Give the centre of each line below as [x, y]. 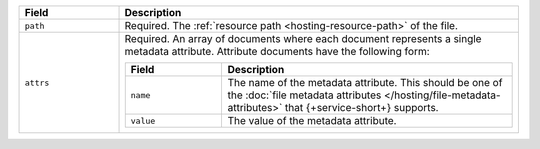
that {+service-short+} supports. [362, 107]
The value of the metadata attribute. [312, 120]
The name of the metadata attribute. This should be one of [365, 82]
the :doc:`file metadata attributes [304, 95]
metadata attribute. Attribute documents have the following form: [277, 51]
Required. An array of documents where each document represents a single [303, 38]
